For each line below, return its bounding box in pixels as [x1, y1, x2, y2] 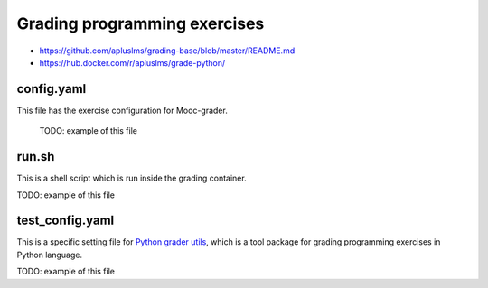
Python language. [16, 249, 83, 260]
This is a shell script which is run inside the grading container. [16, 172, 248, 184]
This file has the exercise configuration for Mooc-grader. [16, 105, 228, 116]
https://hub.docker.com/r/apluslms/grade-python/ [39, 57, 226, 68]
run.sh [16, 149, 55, 164]
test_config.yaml [16, 213, 115, 228]
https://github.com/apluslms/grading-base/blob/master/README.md [39, 45, 296, 56]
